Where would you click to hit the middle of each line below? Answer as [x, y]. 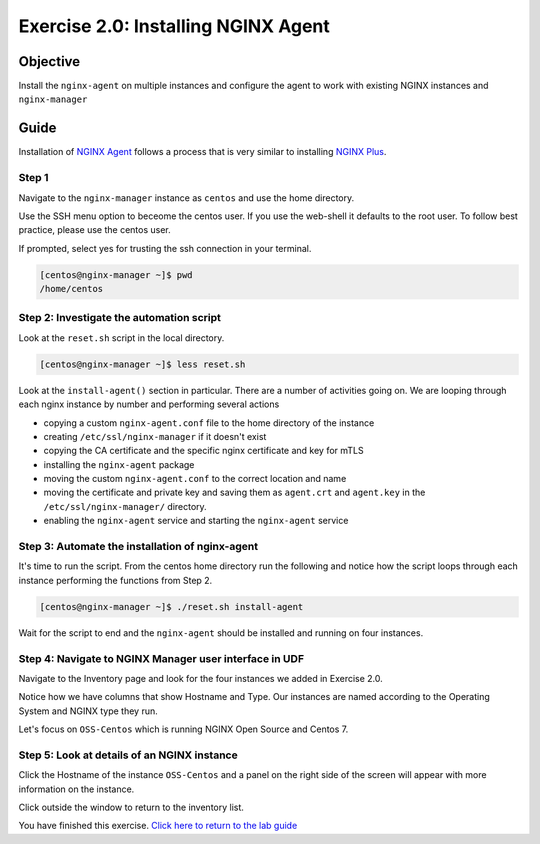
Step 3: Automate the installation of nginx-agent [138, 547]
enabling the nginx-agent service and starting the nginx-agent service [196, 521]
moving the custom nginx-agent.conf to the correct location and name [195, 479]
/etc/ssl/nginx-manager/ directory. [125, 506]
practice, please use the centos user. [94, 230]
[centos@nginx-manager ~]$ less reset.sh [142, 364]
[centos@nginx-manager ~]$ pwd [116, 274]
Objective [49, 61]
